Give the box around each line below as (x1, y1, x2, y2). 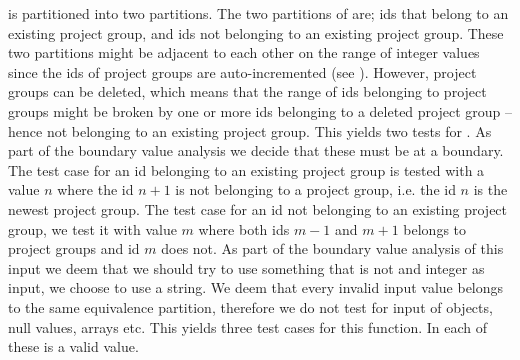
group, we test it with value (8, 218, 177, 239)
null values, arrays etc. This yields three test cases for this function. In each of (8, 316, 488, 337)
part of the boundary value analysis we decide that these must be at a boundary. (8, 140, 504, 161)
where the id (57, 179, 134, 200)
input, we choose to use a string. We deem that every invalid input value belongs (8, 277, 504, 298)
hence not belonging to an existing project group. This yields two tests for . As (8, 120, 492, 141)
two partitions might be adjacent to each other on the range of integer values (8, 42, 480, 63)
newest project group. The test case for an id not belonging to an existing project (8, 198, 508, 219)
